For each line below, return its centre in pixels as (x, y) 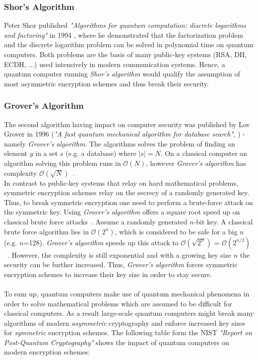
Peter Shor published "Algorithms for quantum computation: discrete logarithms (125, 25)
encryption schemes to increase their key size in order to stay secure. (108, 274)
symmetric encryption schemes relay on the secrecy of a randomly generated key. (127, 192)
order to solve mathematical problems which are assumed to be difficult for (118, 303)
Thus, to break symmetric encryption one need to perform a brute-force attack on (129, 202)
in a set (47, 153)
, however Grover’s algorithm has (196, 163)
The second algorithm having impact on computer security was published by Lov (127, 124)
